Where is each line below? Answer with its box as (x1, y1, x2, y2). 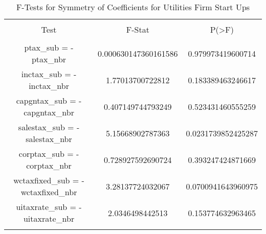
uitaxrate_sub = (16, 201, 76, 213)
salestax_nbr (26, 133, 72, 145)
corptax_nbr (26, 159, 72, 171)
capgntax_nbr (24, 106, 74, 118)
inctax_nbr (29, 80, 69, 91)
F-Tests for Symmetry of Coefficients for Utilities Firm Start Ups (16, 1, 250, 13)
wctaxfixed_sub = (13, 174, 79, 186)
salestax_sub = (18, 121, 74, 133)
